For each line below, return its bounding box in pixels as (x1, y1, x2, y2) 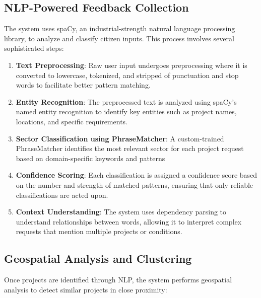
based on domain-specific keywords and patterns (16, 153, 165, 163)
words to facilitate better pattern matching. (16, 80, 151, 90)
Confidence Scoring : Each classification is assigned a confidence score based (16, 170, 257, 180)
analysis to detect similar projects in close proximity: (4, 284, 167, 294)
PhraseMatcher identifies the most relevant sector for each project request (16, 143, 244, 154)
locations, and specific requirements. (16, 116, 127, 126)
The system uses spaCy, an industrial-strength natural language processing (4, 23, 235, 34)
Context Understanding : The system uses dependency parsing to (16, 206, 227, 217)
